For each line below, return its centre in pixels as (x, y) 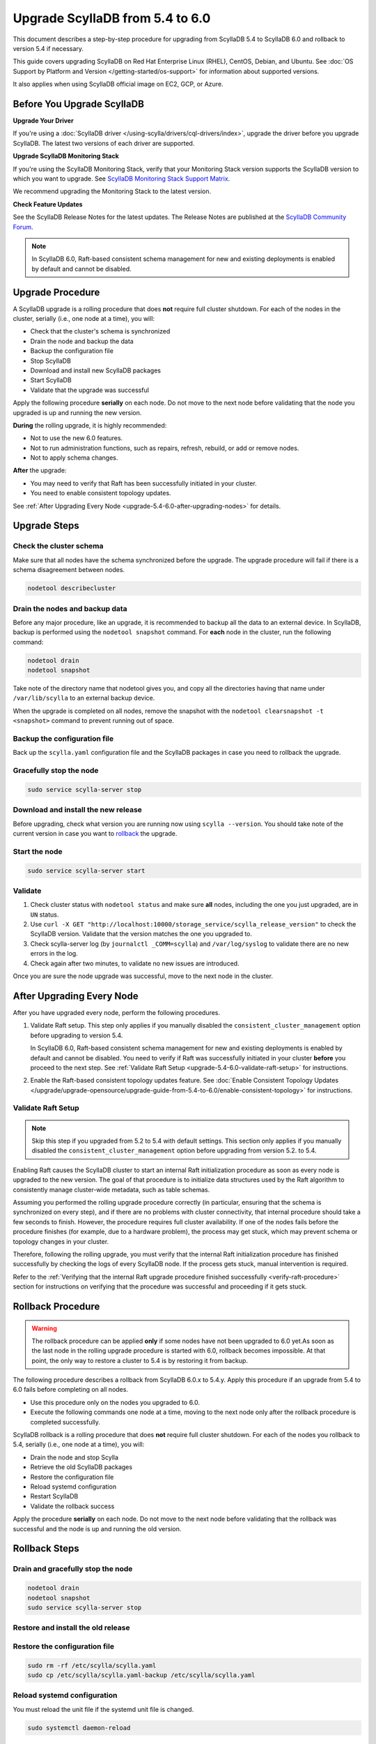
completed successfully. (65, 1422)
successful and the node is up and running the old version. (97, 1528)
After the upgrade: (40, 470)
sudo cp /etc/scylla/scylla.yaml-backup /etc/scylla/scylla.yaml (141, 1675)
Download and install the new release (78, 810)
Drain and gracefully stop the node (73, 1569)
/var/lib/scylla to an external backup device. (84, 698)
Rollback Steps (46, 1549)
